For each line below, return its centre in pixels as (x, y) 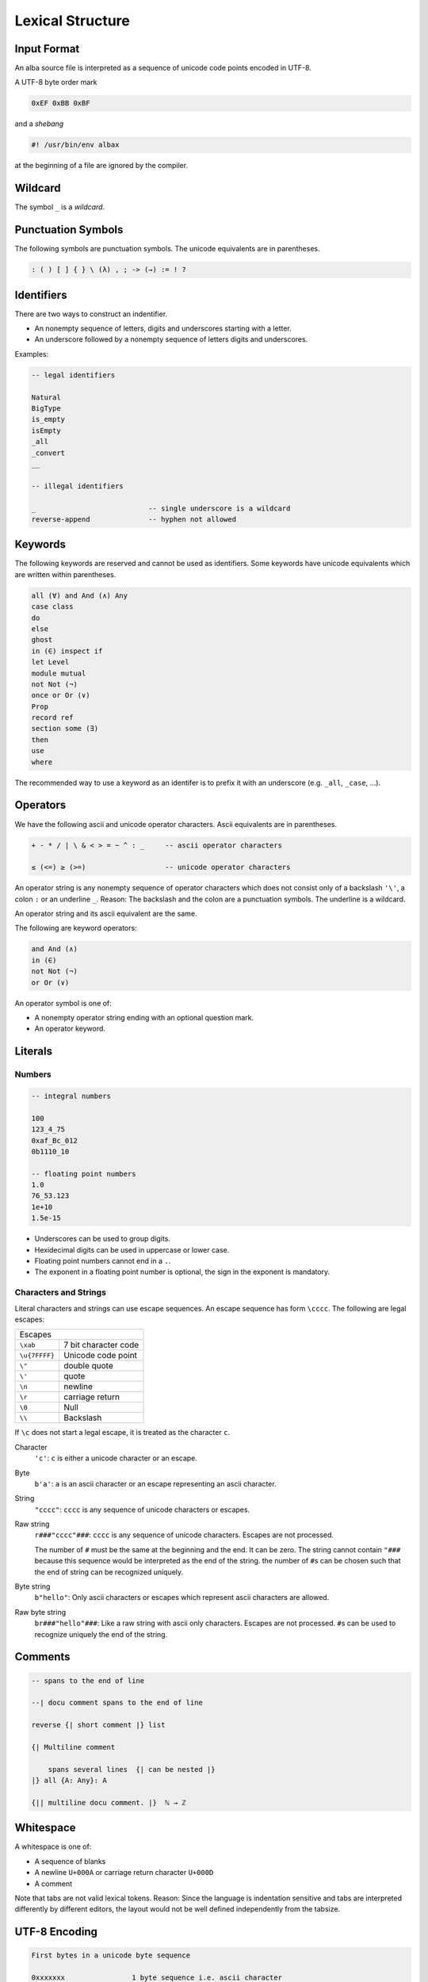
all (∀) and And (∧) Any (80, 595)
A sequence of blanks (70, 1861)
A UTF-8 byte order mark (56, 82)
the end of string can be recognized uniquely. (109, 1572)
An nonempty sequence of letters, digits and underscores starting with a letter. (163, 328)
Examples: (32, 354)
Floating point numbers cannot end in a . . (103, 1261)
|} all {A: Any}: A (69, 1781)
